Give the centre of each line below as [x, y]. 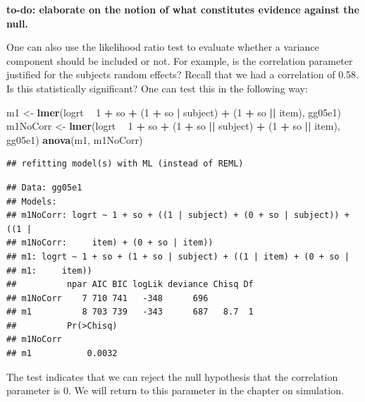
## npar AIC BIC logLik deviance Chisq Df [130, 285]
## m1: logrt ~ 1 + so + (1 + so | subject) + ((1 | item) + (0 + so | [178, 256]
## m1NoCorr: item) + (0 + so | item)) [110, 243]
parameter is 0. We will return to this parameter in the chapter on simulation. [175, 390]
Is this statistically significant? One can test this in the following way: [157, 88]
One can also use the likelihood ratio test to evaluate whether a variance [163, 47]
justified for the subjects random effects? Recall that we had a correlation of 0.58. [182, 74]
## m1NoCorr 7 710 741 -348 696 [107, 298]
